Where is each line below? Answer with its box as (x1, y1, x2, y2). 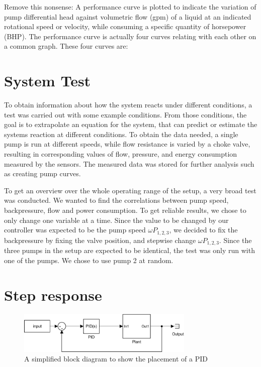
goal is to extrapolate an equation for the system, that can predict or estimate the (4, 119, 257, 130)
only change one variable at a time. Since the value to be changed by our (4, 214, 229, 225)
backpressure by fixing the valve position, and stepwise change (4, 234, 196, 245)
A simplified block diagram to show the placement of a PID (24, 353, 208, 364)
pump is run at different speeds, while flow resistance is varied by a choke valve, (4, 139, 250, 149)
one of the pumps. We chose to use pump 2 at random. (4, 255, 173, 265)
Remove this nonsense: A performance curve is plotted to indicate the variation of (4, 2, 256, 12)
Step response (4, 284, 102, 305)
